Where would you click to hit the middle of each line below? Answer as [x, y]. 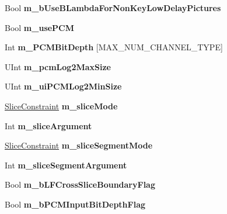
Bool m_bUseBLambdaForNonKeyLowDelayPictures [113, 8]
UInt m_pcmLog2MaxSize [58, 66]
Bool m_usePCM [40, 27]
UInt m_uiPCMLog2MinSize [63, 86]
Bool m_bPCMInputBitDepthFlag [75, 204]
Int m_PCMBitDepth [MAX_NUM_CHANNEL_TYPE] [114, 47]
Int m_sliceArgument [48, 125]
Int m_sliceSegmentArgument [66, 165]
